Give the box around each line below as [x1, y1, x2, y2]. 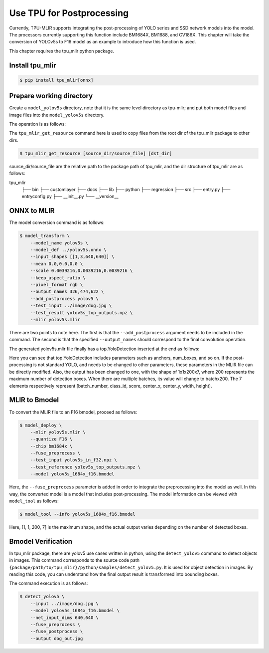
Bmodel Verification [9, 537, 72, 546]
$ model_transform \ [19, 233, 70, 239]
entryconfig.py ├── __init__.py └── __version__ [21, 194, 119, 200]
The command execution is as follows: [9, 580, 88, 586]
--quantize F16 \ [30, 436, 73, 442]
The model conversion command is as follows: [9, 219, 105, 225]
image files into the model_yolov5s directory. [9, 112, 105, 118]
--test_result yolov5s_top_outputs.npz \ [30, 310, 133, 315]
